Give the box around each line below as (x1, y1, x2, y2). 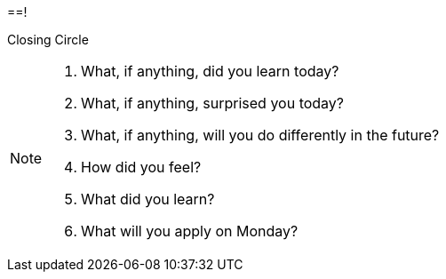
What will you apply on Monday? (81, 222, 299, 240)
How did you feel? (81, 158, 202, 176)
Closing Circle (7, 32, 89, 47)
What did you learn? (81, 190, 215, 208)
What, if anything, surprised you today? (81, 94, 345, 112)
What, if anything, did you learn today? (81, 62, 339, 80)
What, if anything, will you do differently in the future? (81, 126, 440, 144)
